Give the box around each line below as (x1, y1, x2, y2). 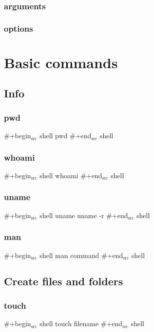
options (4, 22, 33, 34)
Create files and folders (4, 274, 123, 289)
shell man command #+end (39, 250, 123, 260)
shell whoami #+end (39, 170, 102, 180)
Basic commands (4, 52, 118, 72)
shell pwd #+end (39, 130, 92, 141)
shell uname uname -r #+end (39, 210, 128, 220)
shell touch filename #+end (39, 318, 123, 329)
